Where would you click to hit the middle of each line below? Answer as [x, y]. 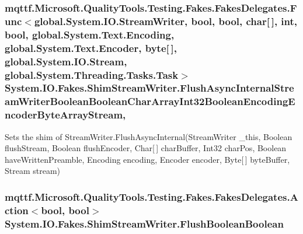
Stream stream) [33, 171]
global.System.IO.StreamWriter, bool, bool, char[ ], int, [166, 21]
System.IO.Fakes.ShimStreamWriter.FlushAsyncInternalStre [149, 88]
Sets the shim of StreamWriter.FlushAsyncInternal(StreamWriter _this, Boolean [149, 136]
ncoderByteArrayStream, [65, 115]
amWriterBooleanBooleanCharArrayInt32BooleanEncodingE [150, 101]
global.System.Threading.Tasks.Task [92, 74]
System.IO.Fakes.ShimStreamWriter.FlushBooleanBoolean [144, 223]
